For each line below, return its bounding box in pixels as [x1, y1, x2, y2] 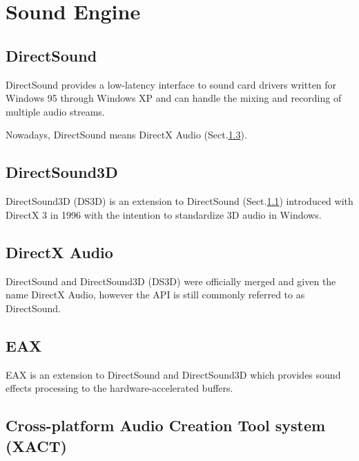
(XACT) [6, 435, 67, 456]
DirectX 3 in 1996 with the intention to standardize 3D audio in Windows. [6, 207, 322, 222]
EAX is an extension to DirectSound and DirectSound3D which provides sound [6, 367, 341, 381]
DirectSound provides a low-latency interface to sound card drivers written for [6, 77, 337, 91]
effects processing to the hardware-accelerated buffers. [6, 381, 233, 395]
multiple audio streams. [6, 104, 105, 118]
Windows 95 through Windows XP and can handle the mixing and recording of [6, 91, 342, 105]
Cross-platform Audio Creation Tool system [6, 415, 326, 436]
